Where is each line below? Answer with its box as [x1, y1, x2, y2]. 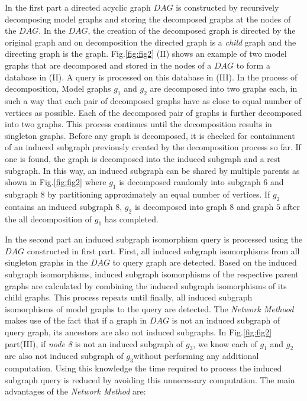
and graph [236, 200, 274, 212]
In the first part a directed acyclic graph [5, 1, 151, 13]
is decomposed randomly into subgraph [119, 176, 261, 188]
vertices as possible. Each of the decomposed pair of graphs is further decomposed [5, 106, 302, 118]
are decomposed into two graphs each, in [150, 82, 298, 95]
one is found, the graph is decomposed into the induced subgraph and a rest [5, 152, 281, 164]
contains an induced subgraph [5, 200, 113, 212]
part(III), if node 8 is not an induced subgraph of [5, 337, 183, 350]
